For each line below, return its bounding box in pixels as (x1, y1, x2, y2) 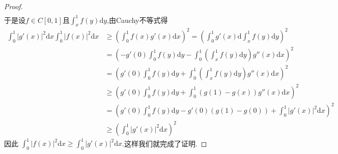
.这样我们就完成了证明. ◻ (122, 138, 207, 148)
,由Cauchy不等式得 (107, 14, 168, 25)
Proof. (4, 1, 23, 11)
